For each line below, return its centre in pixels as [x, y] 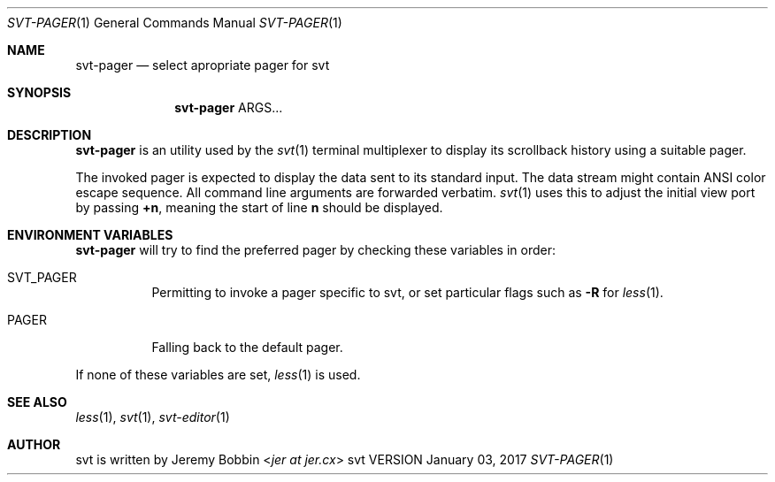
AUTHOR [34, 444]
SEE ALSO [37, 402]
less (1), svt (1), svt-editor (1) [153, 417]
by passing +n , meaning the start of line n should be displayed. [259, 207]
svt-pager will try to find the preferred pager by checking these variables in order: [315, 250]
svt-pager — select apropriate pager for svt [203, 65]
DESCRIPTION [50, 135]
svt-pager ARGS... [229, 107]
